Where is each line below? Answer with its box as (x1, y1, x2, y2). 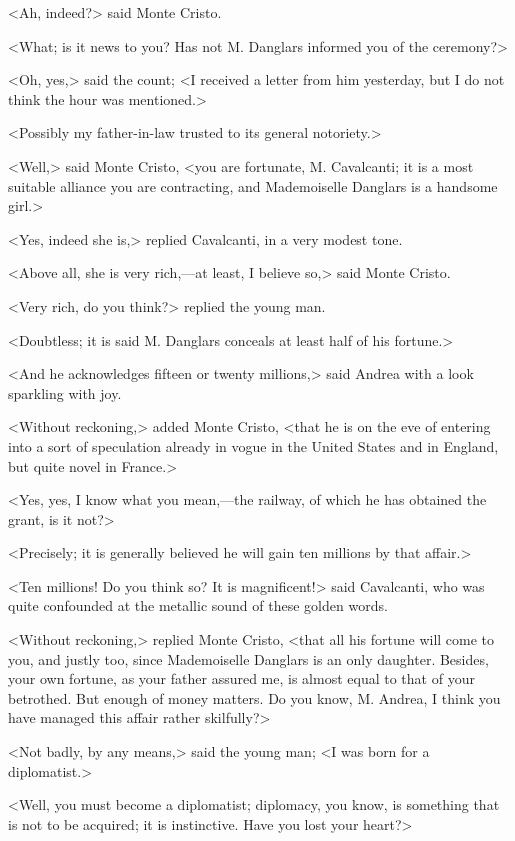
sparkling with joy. (8, 382, 122, 403)
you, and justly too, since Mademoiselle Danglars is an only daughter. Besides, (8, 648, 489, 669)
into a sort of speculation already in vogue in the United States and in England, (8, 435, 499, 456)
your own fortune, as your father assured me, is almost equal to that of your (8, 668, 475, 689)
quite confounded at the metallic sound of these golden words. (8, 595, 388, 616)
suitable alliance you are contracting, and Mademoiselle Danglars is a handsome (8, 175, 498, 196)
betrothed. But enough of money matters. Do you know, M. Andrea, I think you (8, 687, 501, 708)
